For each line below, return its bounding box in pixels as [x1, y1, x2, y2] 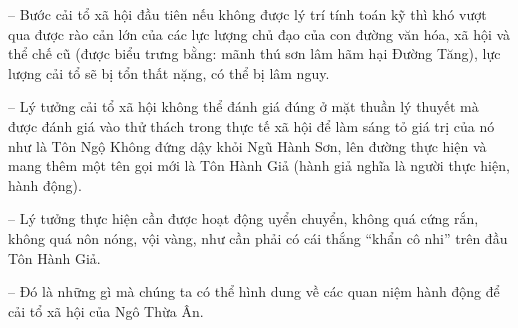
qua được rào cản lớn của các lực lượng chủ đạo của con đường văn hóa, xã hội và [8, 23, 511, 44]
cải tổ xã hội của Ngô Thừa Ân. [8, 300, 204, 321]
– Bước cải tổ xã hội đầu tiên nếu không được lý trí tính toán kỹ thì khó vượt [8, 4, 487, 24]
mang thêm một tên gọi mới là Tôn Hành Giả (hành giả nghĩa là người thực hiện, [8, 155, 510, 176]
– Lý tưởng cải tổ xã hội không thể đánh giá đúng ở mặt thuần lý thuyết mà [8, 96, 479, 117]
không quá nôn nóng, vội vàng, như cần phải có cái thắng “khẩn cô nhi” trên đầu [8, 227, 508, 248]
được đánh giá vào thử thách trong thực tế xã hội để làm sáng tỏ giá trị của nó [8, 115, 495, 136]
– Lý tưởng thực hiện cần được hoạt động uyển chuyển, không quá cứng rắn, [8, 208, 479, 229]
